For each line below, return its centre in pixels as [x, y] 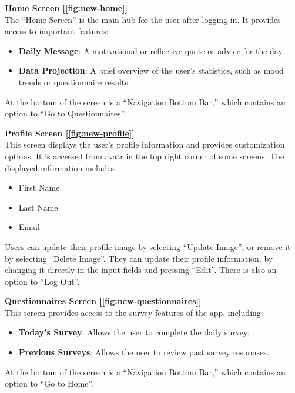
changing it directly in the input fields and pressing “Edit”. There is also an [141, 270]
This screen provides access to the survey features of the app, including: [134, 312]
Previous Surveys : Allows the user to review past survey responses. [144, 352]
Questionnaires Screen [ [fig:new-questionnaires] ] [103, 301]
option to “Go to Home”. [49, 383]
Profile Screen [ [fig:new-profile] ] [70, 133]
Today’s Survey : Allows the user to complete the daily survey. [134, 332]
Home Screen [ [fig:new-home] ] [66, 8]
